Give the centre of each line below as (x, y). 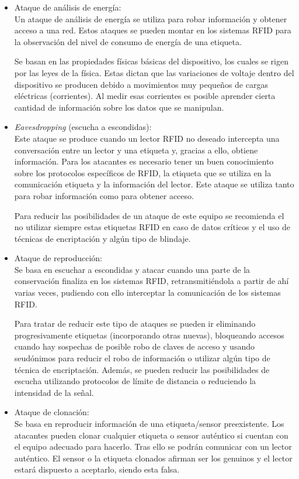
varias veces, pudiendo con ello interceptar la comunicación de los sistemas (147, 292)
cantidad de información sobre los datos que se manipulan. (119, 107)
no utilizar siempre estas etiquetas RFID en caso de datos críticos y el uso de (152, 227)
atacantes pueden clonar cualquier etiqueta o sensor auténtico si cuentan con (151, 435)
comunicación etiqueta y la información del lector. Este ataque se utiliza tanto (154, 184)
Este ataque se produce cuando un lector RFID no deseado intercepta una (147, 138)
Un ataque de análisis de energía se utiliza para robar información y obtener (151, 18)
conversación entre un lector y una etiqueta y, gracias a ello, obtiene (136, 150)
